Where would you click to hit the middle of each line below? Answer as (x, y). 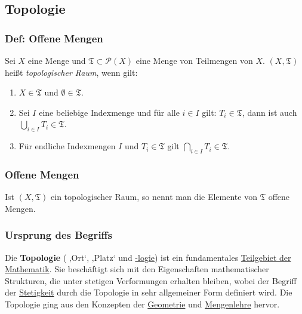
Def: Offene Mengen (54, 38)
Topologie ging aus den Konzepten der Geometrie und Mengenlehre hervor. (142, 304)
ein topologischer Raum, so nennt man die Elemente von (154, 197)
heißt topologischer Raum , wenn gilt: (71, 72)
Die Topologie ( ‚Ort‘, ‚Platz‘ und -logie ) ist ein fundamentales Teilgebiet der (148, 257)
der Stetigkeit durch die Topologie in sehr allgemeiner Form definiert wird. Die (149, 292)
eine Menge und (57, 60)
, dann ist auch (269, 112)
